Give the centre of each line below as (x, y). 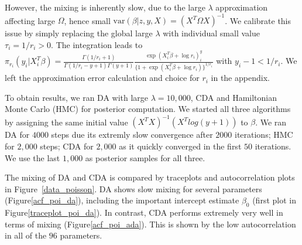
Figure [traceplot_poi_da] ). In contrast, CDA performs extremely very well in (144, 212)
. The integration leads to (97, 44)
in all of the (26, 235)
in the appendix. (240, 78)
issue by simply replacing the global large (79, 33)
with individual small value (211, 33)
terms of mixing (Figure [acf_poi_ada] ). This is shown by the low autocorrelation (150, 224)
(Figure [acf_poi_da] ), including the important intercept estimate (122, 200)
